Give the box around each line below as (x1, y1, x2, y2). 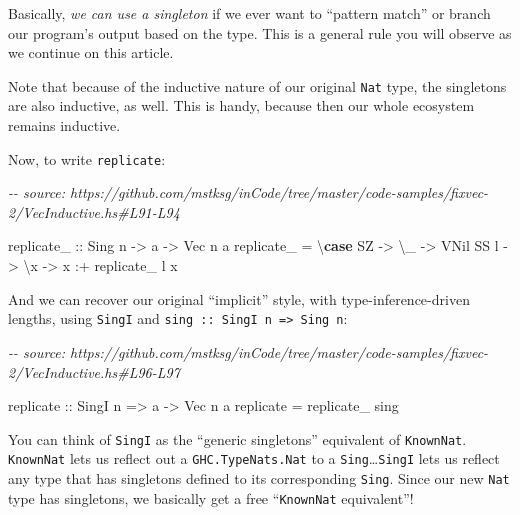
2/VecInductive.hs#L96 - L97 (8, 361, 180, 382)
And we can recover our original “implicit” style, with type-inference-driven (8, 288, 470, 309)
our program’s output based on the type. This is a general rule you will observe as (8, 22, 512, 43)
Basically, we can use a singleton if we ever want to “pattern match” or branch (8, 3, 491, 23)
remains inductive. (8, 115, 121, 136)
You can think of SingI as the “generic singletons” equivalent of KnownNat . (8, 428, 467, 449)
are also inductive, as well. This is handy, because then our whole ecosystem (8, 95, 475, 116)
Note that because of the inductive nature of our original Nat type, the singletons (8, 75, 507, 96)
